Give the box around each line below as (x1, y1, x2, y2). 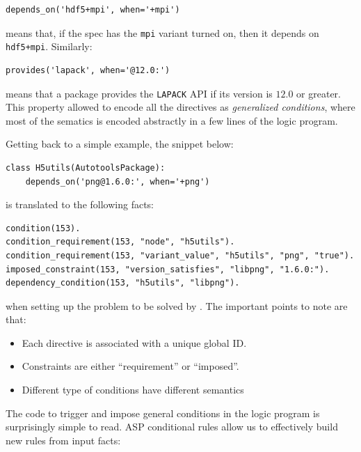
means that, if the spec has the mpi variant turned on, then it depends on (6, 25, 319, 40)
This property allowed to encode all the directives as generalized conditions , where (6, 100, 355, 114)
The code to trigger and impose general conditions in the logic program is (6, 405, 320, 420)
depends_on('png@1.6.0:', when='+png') (25, 176, 210, 187)
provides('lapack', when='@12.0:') (6, 65, 170, 75)
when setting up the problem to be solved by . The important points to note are (6, 298, 348, 313)
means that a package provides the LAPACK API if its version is (6, 86, 273, 100)
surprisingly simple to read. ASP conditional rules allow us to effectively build (6, 419, 338, 434)
